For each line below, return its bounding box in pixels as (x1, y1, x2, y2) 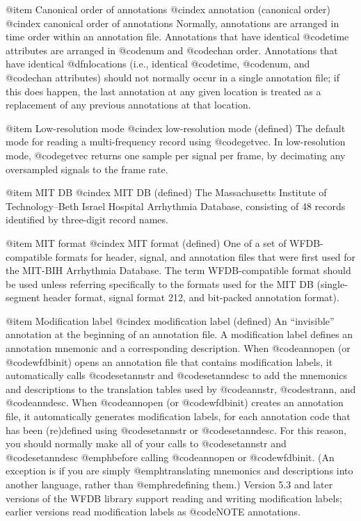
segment (6, 290, 40, 305)
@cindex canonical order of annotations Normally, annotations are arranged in (6, 15, 339, 30)
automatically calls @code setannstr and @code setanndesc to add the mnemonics (6, 368, 347, 383)
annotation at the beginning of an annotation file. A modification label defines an (6, 327, 353, 342)
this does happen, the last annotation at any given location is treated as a (6, 83, 321, 98)
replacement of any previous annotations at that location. (6, 97, 251, 112)
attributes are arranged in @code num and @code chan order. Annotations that (6, 42, 338, 57)
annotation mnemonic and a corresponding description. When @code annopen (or (6, 341, 351, 355)
